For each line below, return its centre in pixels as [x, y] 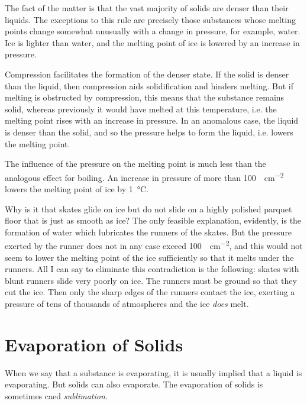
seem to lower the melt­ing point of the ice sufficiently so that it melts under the [149, 257]
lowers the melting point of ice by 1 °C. [77, 188]
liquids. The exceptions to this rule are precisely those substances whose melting [150, 19]
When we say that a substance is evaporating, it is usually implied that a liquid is [153, 372]
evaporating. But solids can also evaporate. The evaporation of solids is [134, 384]
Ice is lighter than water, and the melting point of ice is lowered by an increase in [152, 42]
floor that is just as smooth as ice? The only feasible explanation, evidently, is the [153, 220]
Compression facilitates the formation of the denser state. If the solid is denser [147, 74]
